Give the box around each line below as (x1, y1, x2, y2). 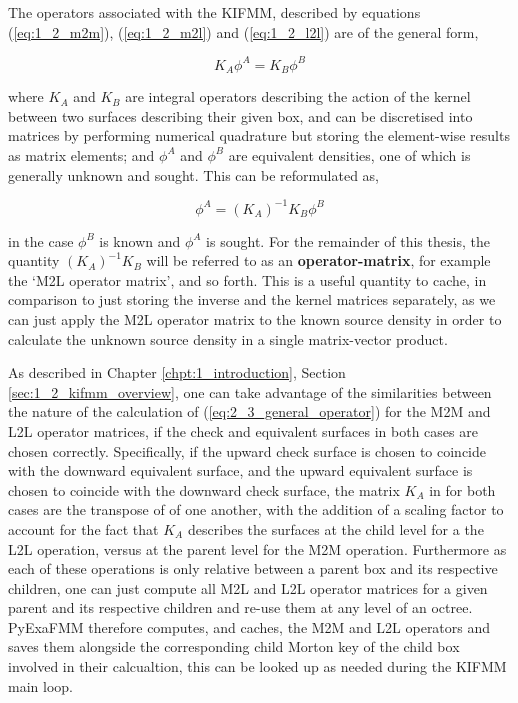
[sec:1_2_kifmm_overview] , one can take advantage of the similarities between (8, 381, 492, 402)
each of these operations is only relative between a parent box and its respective (8, 558, 498, 579)
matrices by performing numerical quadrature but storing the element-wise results (8, 125, 510, 146)
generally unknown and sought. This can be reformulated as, (8, 164, 379, 185)
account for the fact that (8, 518, 159, 539)
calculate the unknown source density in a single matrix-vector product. (8, 328, 448, 349)
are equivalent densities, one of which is (228, 144, 471, 165)
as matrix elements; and (8, 144, 155, 165)
